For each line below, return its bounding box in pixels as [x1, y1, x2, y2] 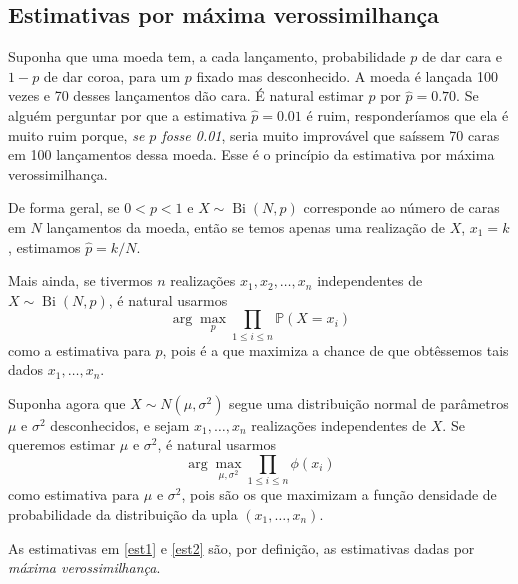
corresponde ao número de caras [303, 197, 500, 218]
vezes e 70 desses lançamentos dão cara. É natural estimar [8, 85, 364, 106]
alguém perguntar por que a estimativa [8, 104, 247, 125]
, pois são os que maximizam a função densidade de [181, 484, 497, 505]
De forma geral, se [8, 197, 120, 218]
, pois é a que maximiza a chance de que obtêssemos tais [162, 339, 509, 360]
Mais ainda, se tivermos [8, 270, 153, 291]
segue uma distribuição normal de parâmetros [229, 392, 509, 413]
